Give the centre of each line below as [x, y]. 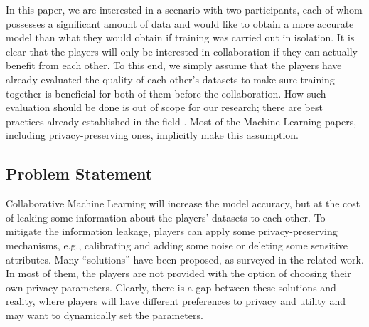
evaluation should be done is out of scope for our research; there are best [164, 107]
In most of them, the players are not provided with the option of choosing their [178, 273]
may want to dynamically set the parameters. [105, 315]
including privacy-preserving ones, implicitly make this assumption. [152, 135]
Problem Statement [79, 173]
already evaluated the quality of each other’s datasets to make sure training [170, 79]
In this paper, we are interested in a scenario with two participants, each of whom [184, 9]
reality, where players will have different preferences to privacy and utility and [176, 301]
